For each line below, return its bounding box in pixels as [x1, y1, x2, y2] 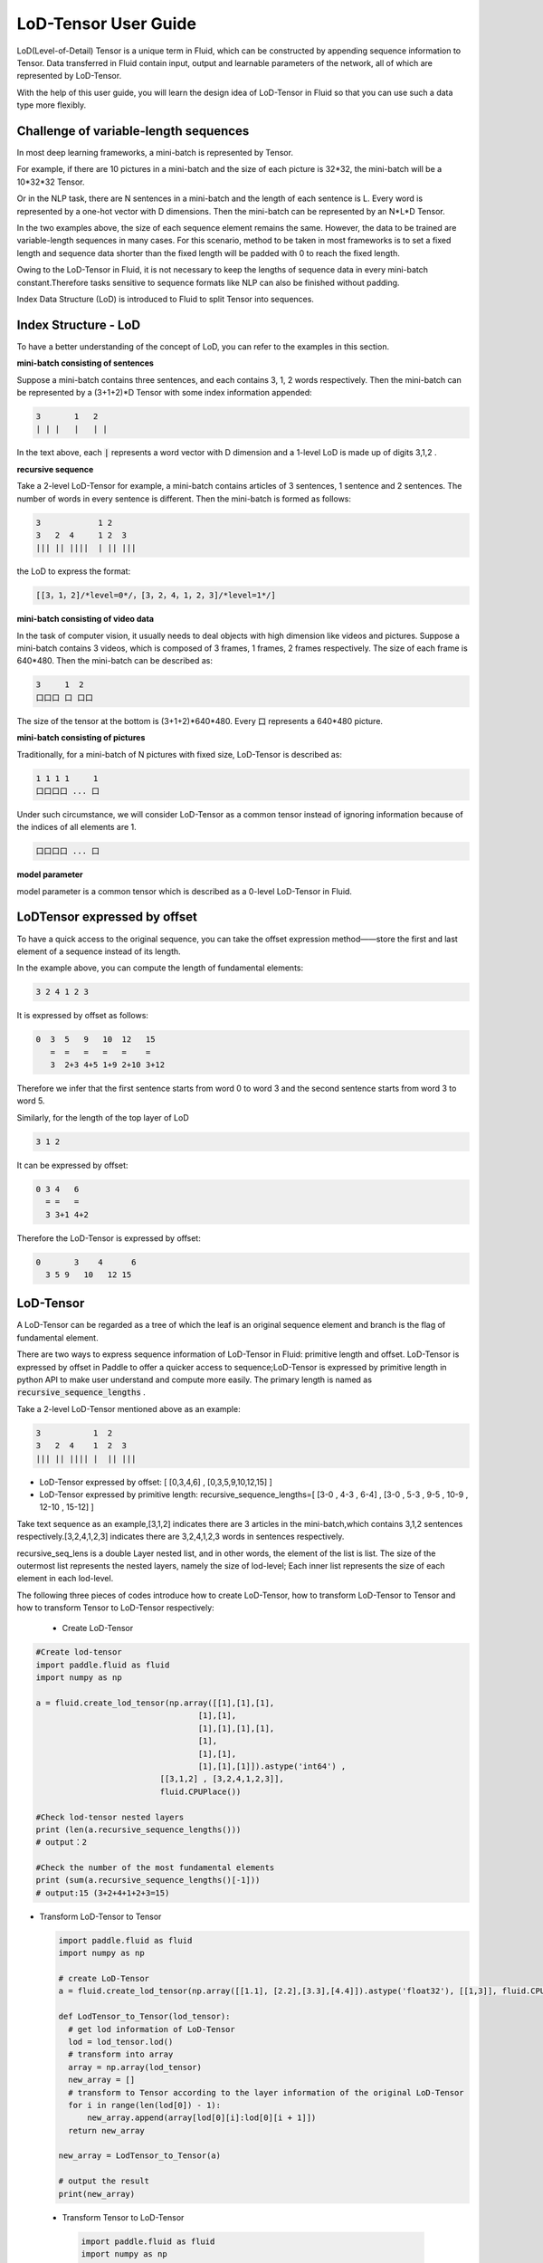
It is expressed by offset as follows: [16, 1010, 149, 1021]
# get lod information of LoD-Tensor [68, 2024, 235, 2034]
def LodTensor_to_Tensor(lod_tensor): [58, 2011, 231, 2022]
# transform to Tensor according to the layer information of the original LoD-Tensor [68, 2087, 465, 2097]
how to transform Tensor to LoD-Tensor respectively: [16, 1602, 214, 1613]
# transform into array [68, 2049, 174, 2059]
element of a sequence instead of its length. [16, 946, 181, 957]
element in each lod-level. [16, 1573, 114, 1584]
